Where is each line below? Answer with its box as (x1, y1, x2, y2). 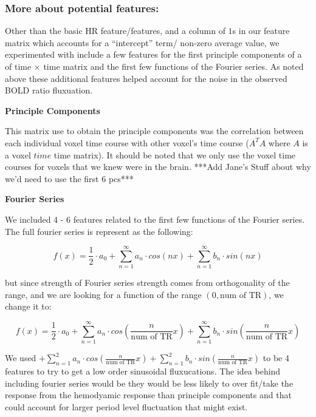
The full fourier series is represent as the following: (5, 225, 193, 237)
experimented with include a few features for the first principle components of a (5, 48, 302, 61)
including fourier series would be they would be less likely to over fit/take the (5, 376, 294, 389)
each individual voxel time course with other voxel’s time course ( (5, 136, 249, 149)
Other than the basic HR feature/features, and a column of (5, 24, 225, 37)
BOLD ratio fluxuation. (5, 84, 93, 97)
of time (5, 60, 32, 72)
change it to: (5, 300, 52, 313)
